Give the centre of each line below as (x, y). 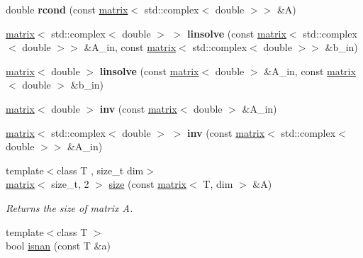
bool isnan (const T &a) (58, 246)
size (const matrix (148, 184)
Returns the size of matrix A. (69, 207)
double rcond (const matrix (67, 9)
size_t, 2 (70, 184)
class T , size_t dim (100, 170)
